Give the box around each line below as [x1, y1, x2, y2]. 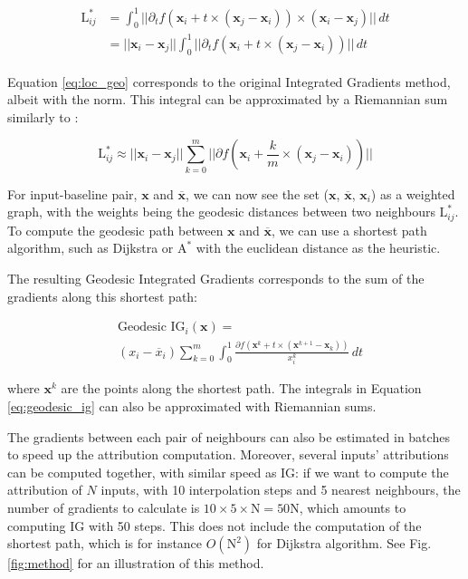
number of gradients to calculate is [7, 498, 200, 517]
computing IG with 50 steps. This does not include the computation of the [7, 516, 422, 535]
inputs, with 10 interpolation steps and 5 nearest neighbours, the [100, 480, 461, 499]
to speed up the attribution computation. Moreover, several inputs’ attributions [7, 445, 449, 464]
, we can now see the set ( [186, 184, 330, 203]
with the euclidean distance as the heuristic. [196, 238, 441, 257]
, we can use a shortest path [272, 220, 427, 239]
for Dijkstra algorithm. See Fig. [256, 534, 432, 553]
